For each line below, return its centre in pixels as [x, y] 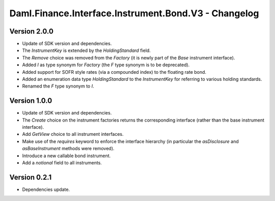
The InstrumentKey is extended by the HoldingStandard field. [87, 50]
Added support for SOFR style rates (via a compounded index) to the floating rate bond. [114, 72]
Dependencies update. [46, 189]
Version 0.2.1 [31, 177]
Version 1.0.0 [31, 101]
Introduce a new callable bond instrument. [66, 156]
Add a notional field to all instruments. [62, 163]
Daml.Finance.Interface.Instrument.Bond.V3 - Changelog [134, 13]
